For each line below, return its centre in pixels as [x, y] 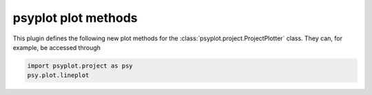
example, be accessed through [57, 47]
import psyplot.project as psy [80, 66]
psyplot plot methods [75, 18]
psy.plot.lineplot [58, 76]
